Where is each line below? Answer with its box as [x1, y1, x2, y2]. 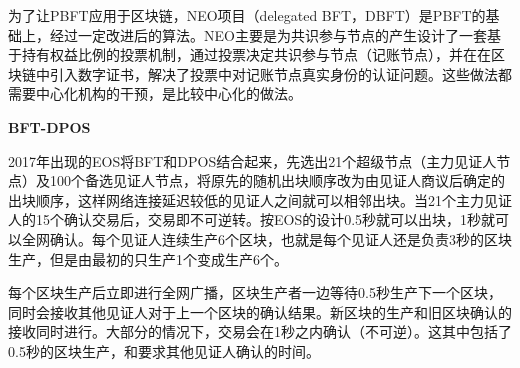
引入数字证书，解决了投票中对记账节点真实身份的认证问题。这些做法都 [49, 63, 512, 84]
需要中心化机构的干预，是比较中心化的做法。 [8, 83, 302, 104]
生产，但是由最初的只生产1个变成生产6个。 [8, 248, 288, 269]
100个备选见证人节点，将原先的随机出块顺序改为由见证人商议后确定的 [49, 170, 505, 191]
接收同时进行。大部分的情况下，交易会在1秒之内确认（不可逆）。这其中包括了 [8, 321, 512, 342]
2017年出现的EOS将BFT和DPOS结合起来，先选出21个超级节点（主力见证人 [8, 150, 497, 171]
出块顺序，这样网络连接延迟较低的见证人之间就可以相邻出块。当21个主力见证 [8, 189, 512, 210]
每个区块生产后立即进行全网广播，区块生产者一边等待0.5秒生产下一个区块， [8, 282, 502, 303]
